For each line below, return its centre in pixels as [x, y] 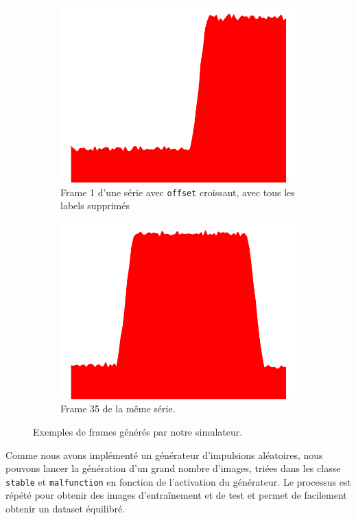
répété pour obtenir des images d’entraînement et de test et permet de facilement [176, 495]
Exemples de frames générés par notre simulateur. [138, 432]
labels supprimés [95, 205]
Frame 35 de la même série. [118, 409]
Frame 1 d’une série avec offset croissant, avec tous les [178, 192]
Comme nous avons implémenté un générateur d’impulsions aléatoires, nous [164, 454]
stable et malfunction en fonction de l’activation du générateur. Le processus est [178, 481]
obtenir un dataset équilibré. [66, 509]
